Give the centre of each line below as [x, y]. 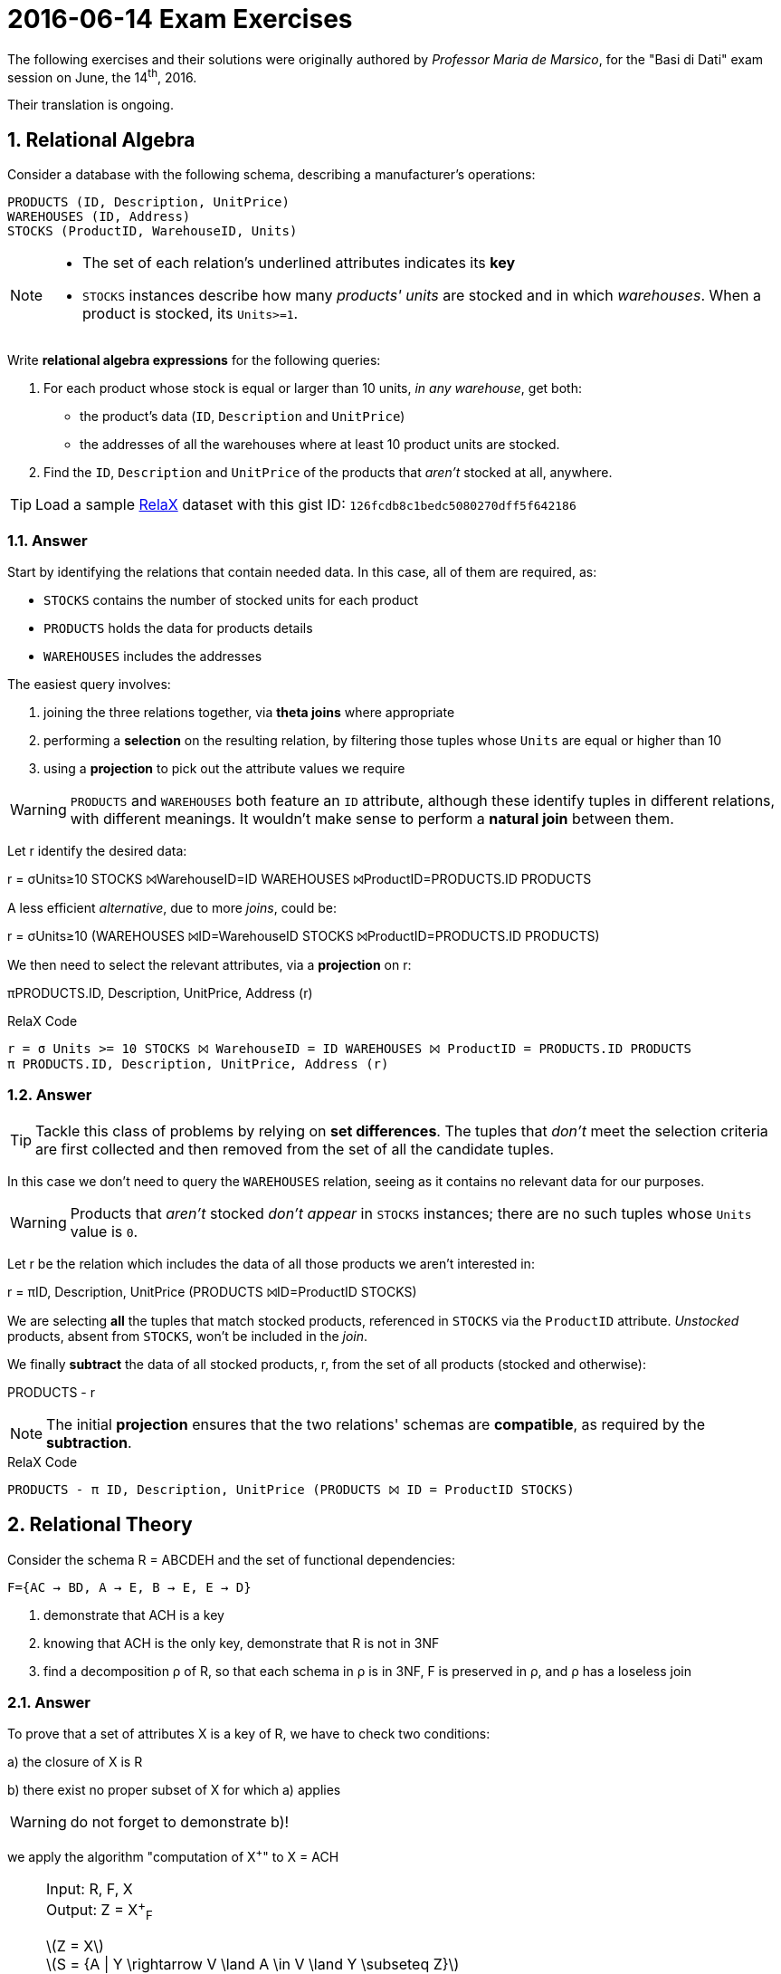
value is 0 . [104, 1231]
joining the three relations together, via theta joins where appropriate [249, 712]
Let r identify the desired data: [97, 851]
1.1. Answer [48, 540]
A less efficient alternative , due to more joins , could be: [172, 908]
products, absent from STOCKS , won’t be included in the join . [188, 1336]
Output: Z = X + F [100, 1910]
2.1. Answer [49, 1702]
